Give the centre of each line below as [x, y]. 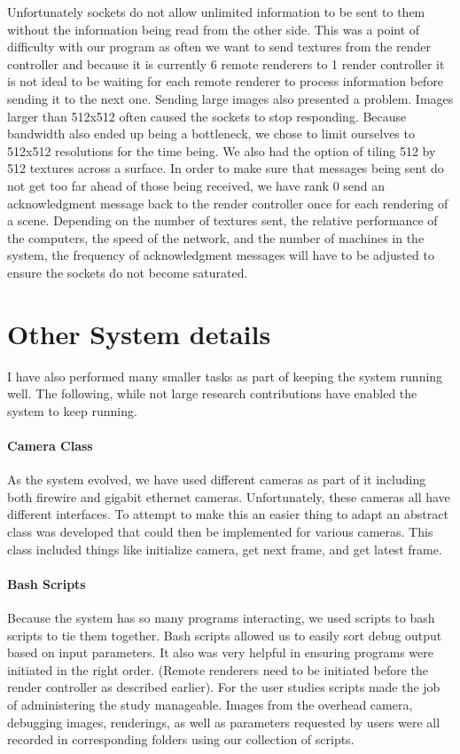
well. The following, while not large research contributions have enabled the [212, 393]
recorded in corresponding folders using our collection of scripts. [181, 739]
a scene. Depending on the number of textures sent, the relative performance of [222, 220]
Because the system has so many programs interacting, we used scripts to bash [221, 617]
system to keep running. [72, 410]
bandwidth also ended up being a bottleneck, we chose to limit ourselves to [211, 134]
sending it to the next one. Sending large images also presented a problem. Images [230, 98]
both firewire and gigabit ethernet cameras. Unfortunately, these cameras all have [229, 496]
